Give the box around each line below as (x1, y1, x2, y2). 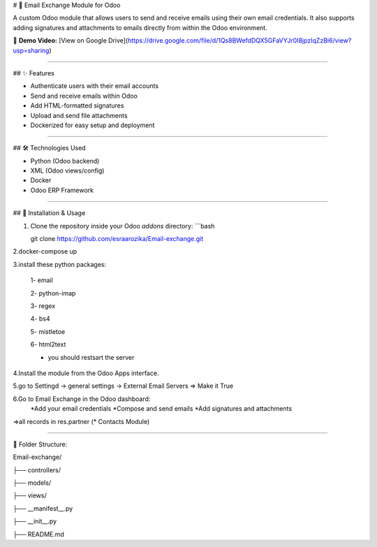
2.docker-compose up (13, 247, 77, 256)
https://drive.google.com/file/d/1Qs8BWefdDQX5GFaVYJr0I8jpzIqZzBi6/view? (127, 36, 352, 45)
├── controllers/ (13, 465, 61, 474)
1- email (30, 276, 54, 284)
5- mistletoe (30, 327, 66, 335)
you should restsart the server (47, 353, 135, 361)
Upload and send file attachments (30, 111, 128, 119)
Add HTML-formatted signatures (30, 101, 124, 110)
